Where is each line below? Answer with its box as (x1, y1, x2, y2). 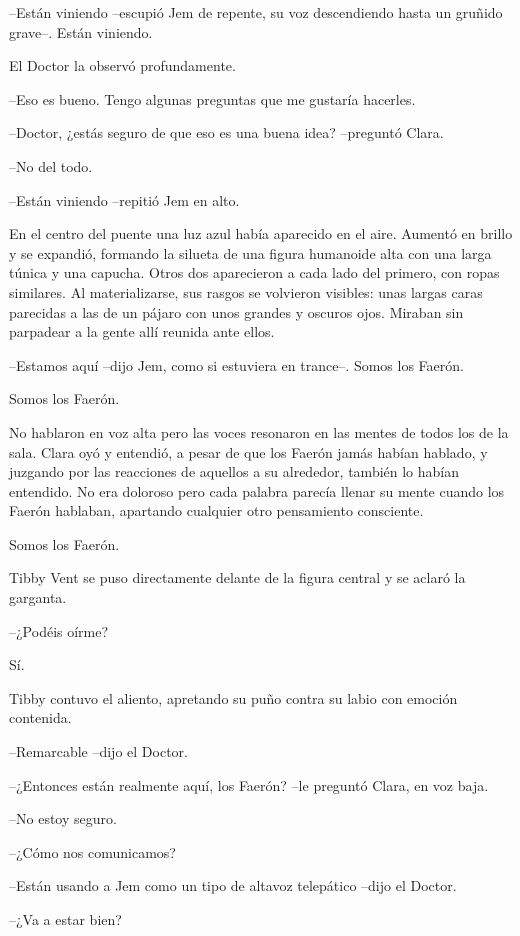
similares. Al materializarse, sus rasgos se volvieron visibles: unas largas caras (9, 281, 483, 302)
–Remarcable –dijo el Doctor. (9, 741, 188, 762)
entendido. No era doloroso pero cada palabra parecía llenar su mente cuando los (9, 480, 505, 501)
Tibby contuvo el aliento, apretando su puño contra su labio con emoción (9, 687, 458, 708)
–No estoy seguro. (9, 808, 117, 829)
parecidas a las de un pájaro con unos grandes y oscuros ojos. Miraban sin (9, 301, 464, 322)
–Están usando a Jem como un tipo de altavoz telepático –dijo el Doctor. (9, 875, 457, 896)
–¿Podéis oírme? (9, 620, 109, 641)
